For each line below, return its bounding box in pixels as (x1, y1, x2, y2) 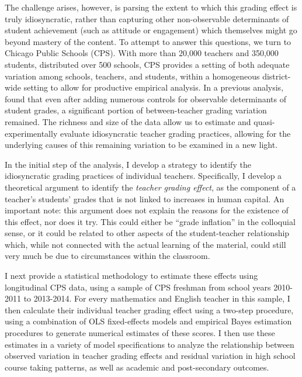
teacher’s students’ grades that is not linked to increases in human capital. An (5, 192, 284, 205)
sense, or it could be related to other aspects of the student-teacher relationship (5, 227, 290, 239)
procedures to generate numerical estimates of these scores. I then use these (5, 327, 275, 339)
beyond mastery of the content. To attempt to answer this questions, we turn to (5, 35, 291, 47)
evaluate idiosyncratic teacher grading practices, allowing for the (60, 127, 291, 139)
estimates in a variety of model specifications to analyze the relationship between (5, 338, 294, 350)
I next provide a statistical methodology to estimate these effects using (5, 269, 258, 282)
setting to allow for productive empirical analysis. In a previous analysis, (23, 81, 284, 94)
